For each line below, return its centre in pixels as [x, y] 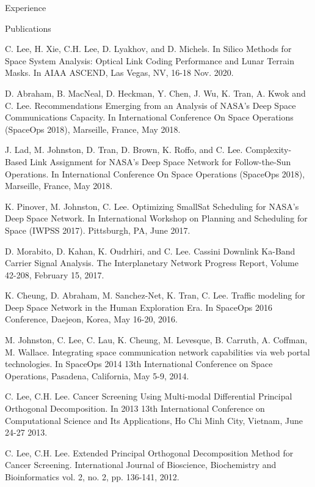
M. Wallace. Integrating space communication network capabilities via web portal [157, 351]
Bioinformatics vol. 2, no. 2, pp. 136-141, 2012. [92, 477]
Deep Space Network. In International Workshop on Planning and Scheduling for [156, 218]
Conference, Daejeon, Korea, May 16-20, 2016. [91, 319]
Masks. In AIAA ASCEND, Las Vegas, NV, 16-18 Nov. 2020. [119, 72]
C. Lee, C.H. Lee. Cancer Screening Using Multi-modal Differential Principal [149, 396]
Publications [28, 28]
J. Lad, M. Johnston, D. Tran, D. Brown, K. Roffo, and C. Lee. [124, 150]
